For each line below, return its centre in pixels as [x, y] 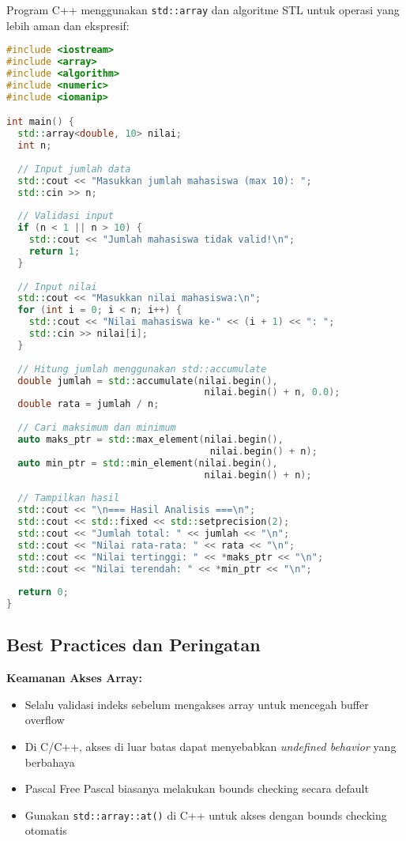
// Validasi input [66, 216]
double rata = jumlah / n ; [88, 404]
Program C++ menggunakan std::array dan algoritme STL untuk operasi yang [203, 9]
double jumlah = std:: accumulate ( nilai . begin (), [148, 381]
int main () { [40, 122]
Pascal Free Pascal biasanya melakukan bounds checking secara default [197, 788]
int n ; [35, 146]
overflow [45, 720]
